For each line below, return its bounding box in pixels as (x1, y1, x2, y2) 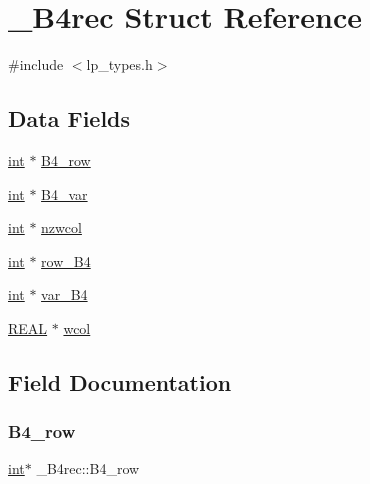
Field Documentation (8, 366, 232, 397)
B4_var (41, 183, 88, 204)
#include (8, 54, 64, 75)
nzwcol (41, 217, 82, 238)
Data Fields (8, 103, 131, 134)
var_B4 (41, 284, 88, 305)
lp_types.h (86, 54, 153, 75)
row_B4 (41, 250, 91, 271)
